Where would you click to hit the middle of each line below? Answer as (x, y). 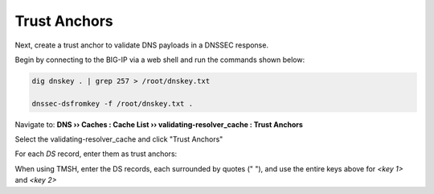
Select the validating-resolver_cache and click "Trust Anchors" (119, 139)
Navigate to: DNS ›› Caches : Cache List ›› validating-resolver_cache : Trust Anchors (159, 124)
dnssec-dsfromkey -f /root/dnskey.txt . (112, 103)
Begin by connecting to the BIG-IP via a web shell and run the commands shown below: (160, 60)
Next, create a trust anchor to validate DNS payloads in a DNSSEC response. (142, 45)
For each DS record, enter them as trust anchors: (96, 154)
